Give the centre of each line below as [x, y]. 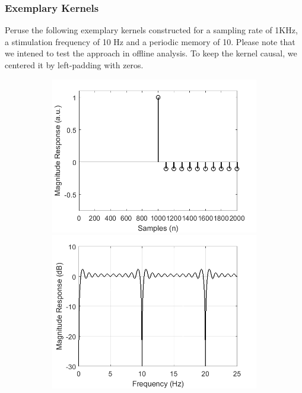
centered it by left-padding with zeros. [74, 65]
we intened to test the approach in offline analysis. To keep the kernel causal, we [151, 53]
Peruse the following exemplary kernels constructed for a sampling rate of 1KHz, [151, 30]
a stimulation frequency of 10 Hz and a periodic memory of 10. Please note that [150, 41]
